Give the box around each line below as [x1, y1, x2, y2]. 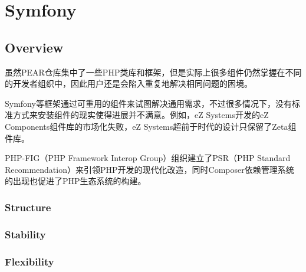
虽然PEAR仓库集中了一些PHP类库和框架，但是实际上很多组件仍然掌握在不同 [5, 65, 302, 78]
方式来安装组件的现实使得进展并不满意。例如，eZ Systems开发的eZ [12, 109, 269, 121]
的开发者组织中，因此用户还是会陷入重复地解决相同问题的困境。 [5, 77, 252, 90]
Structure [5, 199, 51, 214]
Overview [5, 38, 64, 56]
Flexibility [5, 254, 54, 268]
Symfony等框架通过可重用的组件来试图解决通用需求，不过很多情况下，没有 [5, 97, 292, 109]
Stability [5, 227, 46, 241]
